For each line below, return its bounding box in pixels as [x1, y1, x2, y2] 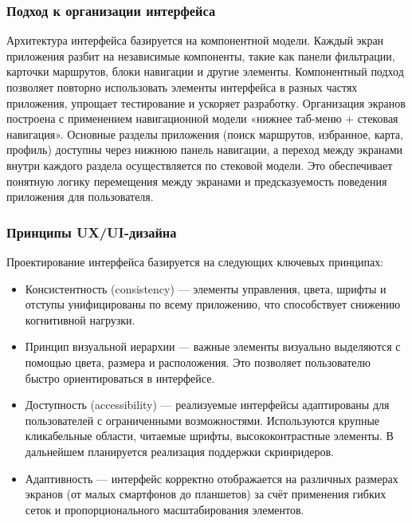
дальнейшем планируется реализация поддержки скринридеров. [25, 442, 335, 459]
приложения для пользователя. [6, 188, 154, 205]
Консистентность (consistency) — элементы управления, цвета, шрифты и [25, 280, 386, 297]
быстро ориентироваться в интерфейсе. [25, 369, 215, 386]
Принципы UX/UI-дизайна [6, 222, 177, 242]
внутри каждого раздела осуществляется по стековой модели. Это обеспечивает [6, 156, 393, 173]
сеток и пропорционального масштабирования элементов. [25, 501, 304, 517]
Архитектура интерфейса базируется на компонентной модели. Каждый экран [6, 32, 384, 49]
